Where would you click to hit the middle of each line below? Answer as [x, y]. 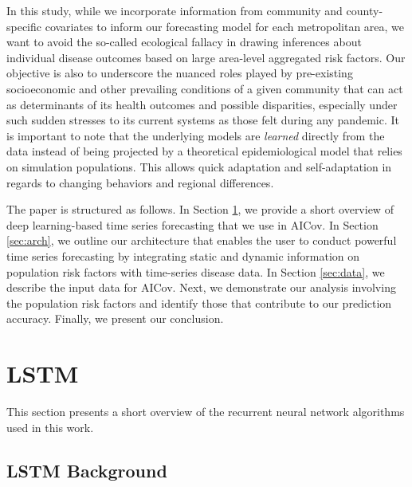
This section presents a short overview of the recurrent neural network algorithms [206, 411]
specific [24, 26]
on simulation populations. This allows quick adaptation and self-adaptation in [199, 166]
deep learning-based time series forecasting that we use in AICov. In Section [192, 224]
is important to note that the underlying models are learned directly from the [196, 135]
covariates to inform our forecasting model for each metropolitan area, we [225, 26]
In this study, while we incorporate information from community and [175, 10]
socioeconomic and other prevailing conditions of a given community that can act [205, 88]
